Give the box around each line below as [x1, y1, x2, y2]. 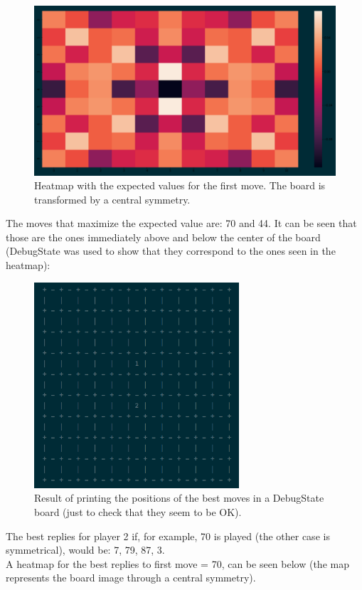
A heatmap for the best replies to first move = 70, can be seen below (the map [6, 556, 349, 571]
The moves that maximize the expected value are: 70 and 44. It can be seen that [6, 216, 357, 231]
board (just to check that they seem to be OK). [34, 505, 242, 520]
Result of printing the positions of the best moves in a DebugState [34, 490, 324, 505]
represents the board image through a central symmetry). [6, 570, 256, 585]
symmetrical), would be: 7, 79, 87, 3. [6, 542, 165, 557]
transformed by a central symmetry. [34, 191, 191, 206]
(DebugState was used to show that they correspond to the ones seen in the [6, 243, 336, 258]
